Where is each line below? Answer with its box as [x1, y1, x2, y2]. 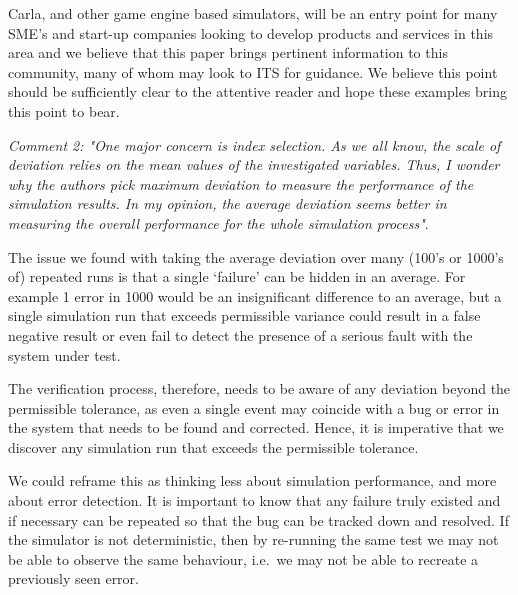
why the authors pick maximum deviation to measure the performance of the [8, 173, 474, 194]
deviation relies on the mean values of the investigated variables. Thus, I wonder [8, 154, 500, 175]
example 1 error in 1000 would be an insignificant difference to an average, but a [8, 285, 502, 306]
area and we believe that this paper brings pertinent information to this [8, 42, 448, 63]
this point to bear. [8, 100, 120, 121]
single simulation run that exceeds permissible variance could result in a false [8, 305, 481, 326]
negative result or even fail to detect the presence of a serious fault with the [8, 324, 473, 345]
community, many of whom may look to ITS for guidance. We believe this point [8, 61, 498, 82]
